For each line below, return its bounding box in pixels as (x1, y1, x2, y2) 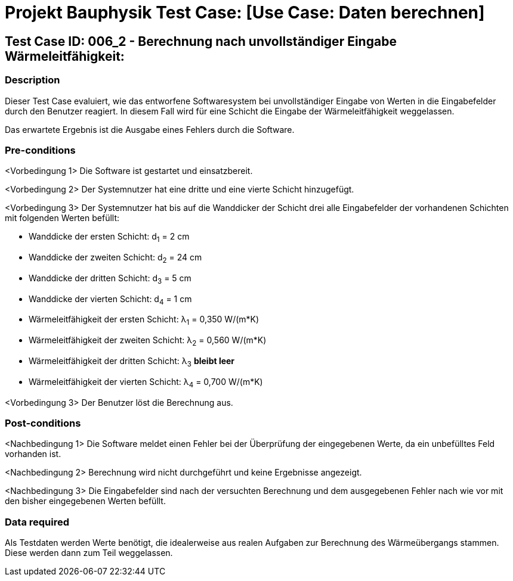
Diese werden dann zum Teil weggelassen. (5, 548, 173, 558)
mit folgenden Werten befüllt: (5, 213, 120, 223)
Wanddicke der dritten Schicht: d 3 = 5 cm (29, 272, 191, 285)
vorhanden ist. (5, 449, 61, 459)
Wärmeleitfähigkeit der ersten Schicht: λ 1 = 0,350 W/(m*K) (29, 314, 259, 327)
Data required (5, 515, 70, 528)
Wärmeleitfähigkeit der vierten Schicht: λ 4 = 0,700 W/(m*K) (29, 376, 263, 389)
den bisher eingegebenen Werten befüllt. (5, 496, 166, 507)
